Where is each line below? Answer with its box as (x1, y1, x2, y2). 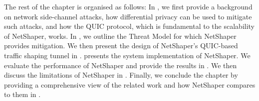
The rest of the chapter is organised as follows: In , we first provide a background (4, 1, 253, 11)
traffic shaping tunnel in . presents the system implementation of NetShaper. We (4, 50, 251, 60)
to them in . (4, 89, 41, 100)
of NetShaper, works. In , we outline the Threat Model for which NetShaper (4, 30, 237, 41)
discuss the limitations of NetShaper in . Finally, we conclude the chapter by (4, 70, 238, 80)
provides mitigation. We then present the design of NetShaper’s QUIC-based (4, 40, 238, 51)
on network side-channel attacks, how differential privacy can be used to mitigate (4, 11, 252, 21)
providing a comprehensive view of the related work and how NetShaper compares (4, 79, 256, 90)
